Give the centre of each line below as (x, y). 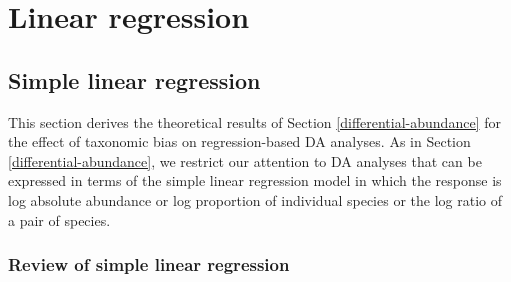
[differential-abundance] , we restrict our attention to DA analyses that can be (245, 160)
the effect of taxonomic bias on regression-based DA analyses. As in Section (239, 141)
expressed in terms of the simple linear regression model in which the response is (255, 180)
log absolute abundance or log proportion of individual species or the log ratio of (255, 199)
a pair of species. (59, 219)
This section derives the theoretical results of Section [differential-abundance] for (254, 121)
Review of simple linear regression (149, 264)
